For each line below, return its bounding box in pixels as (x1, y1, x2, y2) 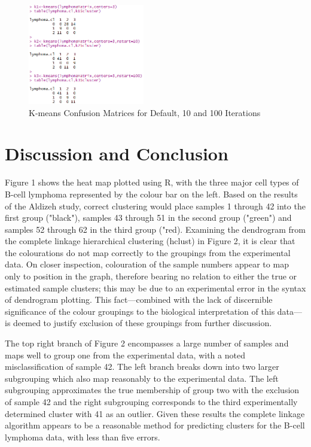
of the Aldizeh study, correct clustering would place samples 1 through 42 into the (5, 199, 306, 212)
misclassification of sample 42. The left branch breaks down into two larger (5, 360, 279, 373)
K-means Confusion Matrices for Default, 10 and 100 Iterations (29, 106, 261, 118)
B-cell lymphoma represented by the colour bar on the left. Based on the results (5, 187, 298, 200)
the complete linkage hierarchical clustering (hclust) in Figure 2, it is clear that (5, 235, 295, 247)
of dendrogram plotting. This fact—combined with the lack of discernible (5, 293, 273, 306)
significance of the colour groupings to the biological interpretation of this (5, 305, 275, 317)
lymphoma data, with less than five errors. (5, 430, 160, 443)
